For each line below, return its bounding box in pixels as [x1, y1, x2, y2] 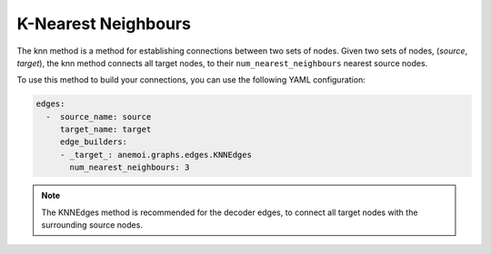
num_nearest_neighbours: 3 [69, 162, 190, 172]
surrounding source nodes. [41, 220, 143, 230]
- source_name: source [45, 112, 152, 122]
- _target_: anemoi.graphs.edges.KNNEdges [59, 150, 252, 160]
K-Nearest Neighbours [16, 14, 191, 34]
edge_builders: [59, 137, 127, 147]
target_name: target [59, 124, 152, 135]
